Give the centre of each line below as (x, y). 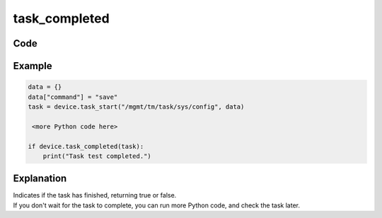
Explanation (40, 179)
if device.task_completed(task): (86, 146)
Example (33, 66)
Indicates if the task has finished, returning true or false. (95, 195)
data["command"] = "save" (73, 97)
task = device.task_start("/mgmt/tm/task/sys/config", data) (136, 107)
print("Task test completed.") (97, 156)
